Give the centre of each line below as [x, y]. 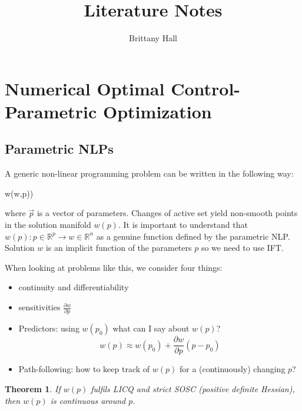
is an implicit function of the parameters [119, 248]
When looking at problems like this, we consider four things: [114, 267]
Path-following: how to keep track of [84, 369]
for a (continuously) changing [232, 369]
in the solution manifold [48, 225]
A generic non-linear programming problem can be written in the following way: [149, 173]
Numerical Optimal [85, 88]
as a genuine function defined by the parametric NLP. [193, 236]
